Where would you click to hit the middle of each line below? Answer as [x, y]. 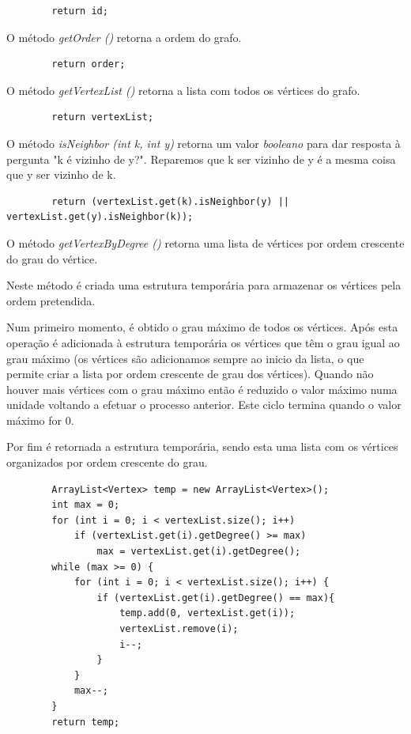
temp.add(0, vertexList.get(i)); [207, 613]
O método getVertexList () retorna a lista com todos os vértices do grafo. [183, 90]
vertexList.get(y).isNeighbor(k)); [100, 217]
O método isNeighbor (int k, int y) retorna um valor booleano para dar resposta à [204, 143]
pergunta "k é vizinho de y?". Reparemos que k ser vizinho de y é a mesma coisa [201, 159]
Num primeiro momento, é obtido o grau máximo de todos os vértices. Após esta [202, 327]
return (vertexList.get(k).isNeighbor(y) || [170, 201]
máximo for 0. [40, 420]
